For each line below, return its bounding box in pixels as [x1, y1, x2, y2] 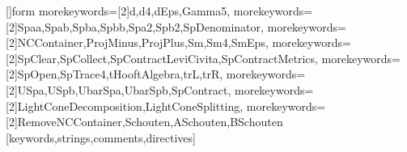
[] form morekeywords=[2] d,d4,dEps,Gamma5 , [6, 2, 231, 19]
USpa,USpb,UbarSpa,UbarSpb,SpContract [17, 81, 228, 98]
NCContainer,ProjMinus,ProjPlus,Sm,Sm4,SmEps [17, 34, 265, 51]
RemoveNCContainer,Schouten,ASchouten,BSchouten [17, 113, 283, 130]
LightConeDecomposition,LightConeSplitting [17, 97, 240, 114]
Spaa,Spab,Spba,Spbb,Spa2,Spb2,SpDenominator [17, 18, 261, 35]
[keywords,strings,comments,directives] [6, 129, 196, 146]
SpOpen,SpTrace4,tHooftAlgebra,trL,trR [17, 65, 220, 82]
